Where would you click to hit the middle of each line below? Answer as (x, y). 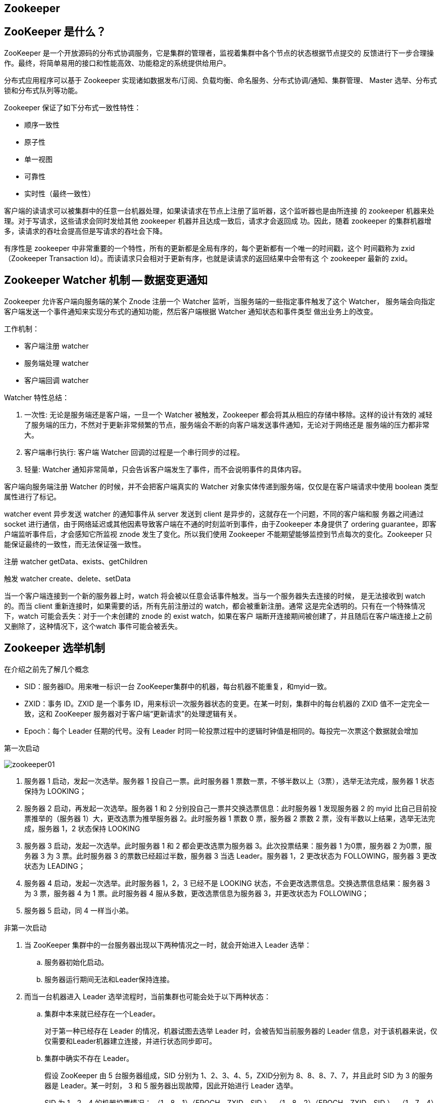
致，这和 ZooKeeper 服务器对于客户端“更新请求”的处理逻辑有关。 (133, 713)
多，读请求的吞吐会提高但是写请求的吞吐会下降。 (85, 231)
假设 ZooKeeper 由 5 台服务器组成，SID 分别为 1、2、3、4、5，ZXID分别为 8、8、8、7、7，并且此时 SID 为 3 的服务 (239, 1075)
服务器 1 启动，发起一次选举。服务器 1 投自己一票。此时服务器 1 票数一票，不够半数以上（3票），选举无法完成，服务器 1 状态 (229, 781)
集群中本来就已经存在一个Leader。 (102, 1013)
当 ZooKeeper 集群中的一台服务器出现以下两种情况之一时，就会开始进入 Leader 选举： (168, 945)
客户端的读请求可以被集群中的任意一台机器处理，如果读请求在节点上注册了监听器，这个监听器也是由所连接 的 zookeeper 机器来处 (219, 210)
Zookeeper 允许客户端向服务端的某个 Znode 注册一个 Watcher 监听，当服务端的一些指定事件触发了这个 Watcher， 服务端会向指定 (220, 301)
